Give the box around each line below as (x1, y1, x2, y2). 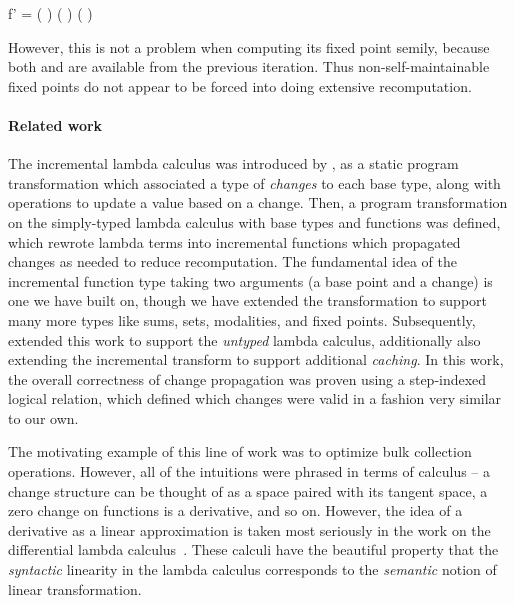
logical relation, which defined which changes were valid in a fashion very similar (8, 388, 502, 409)
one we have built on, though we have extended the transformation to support (8, 290, 488, 311)
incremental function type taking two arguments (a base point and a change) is (8, 270, 493, 291)
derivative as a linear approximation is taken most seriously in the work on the (8, 519, 491, 540)
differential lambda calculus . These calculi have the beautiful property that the (8, 539, 499, 560)
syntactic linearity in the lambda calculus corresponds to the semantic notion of (8, 559, 497, 580)
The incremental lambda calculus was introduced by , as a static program (8, 153, 459, 174)
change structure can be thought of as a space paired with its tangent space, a (8, 480, 488, 501)
